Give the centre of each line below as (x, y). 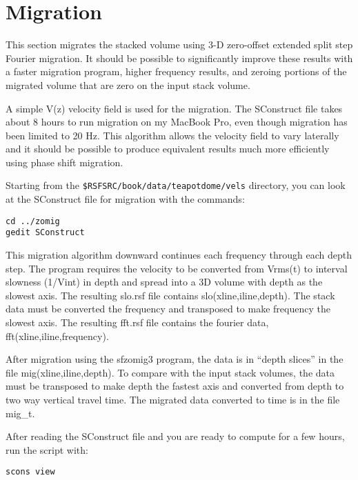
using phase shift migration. (64, 162)
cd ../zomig (33, 221)
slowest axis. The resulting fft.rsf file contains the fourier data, (137, 322)
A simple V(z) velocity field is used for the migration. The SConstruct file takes (174, 108)
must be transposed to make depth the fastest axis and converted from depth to (175, 386)
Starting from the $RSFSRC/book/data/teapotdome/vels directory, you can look (176, 185)
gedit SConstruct (45, 233)
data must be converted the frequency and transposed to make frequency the (168, 309)
